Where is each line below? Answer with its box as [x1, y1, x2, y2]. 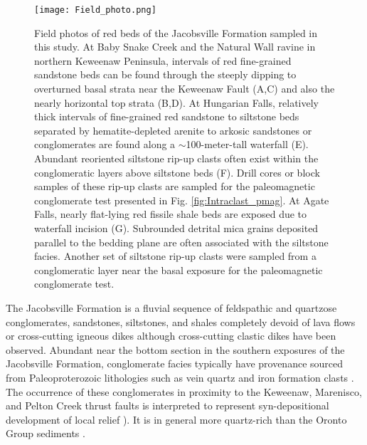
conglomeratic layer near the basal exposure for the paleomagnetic [34, 262, 323, 277]
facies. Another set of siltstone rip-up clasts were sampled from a [34, 248, 317, 263]
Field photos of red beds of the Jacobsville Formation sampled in [34, 25, 318, 40]
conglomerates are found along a [34, 137, 176, 152]
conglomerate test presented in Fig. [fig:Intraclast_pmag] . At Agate [34, 192, 329, 207]
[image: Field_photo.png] [34, 5, 156, 15]
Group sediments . [6, 426, 85, 441]
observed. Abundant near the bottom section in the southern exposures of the [6, 342, 345, 357]
